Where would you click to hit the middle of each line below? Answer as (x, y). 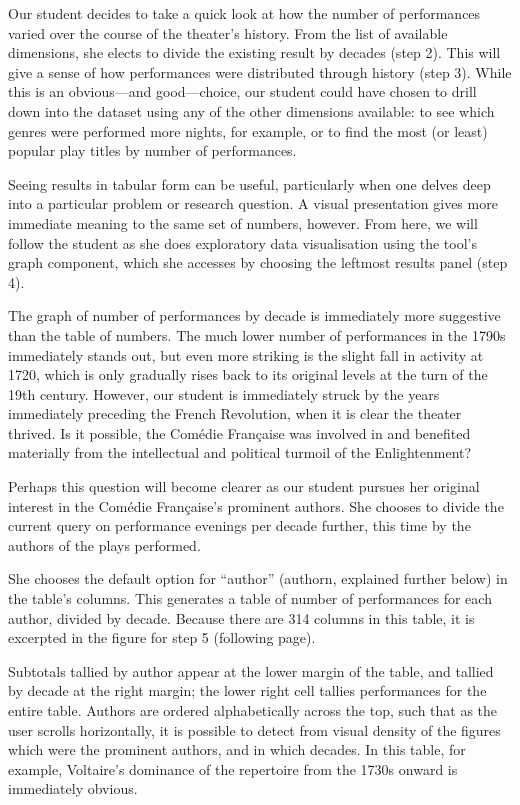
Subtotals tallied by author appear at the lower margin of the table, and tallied (251, 670)
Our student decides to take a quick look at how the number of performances (244, 13)
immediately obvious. (73, 788)
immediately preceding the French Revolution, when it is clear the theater (235, 413)
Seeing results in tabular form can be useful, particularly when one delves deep (249, 183)
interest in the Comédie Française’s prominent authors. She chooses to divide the (256, 505)
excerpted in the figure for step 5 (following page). (162, 637)
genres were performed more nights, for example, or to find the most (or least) (248, 130)
